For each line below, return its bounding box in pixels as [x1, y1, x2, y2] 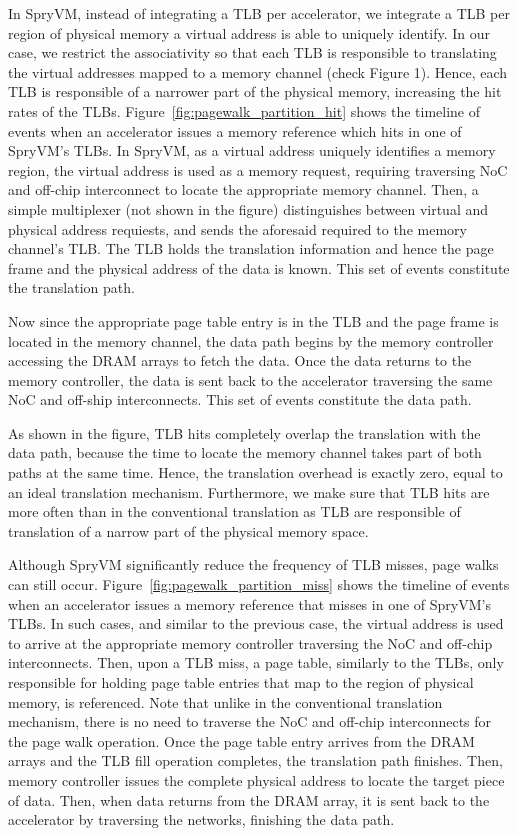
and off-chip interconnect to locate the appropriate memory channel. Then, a [8, 179, 479, 200]
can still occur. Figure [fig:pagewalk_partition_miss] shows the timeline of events [8, 574, 510, 595]
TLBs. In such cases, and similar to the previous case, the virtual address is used [8, 613, 504, 634]
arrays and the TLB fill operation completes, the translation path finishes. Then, [8, 750, 503, 771]
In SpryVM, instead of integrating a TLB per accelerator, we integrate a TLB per [8, 3, 510, 23]
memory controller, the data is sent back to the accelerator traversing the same [8, 369, 493, 390]
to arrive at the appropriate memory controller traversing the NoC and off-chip [8, 632, 493, 653]
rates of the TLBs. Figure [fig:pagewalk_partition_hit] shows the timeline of [8, 100, 480, 121]
